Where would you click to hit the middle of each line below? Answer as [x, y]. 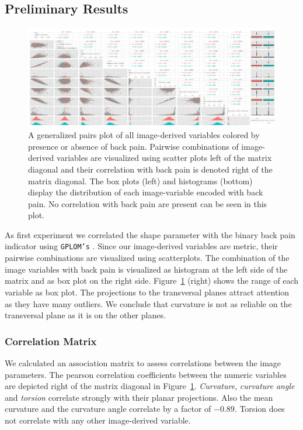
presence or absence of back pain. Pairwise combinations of [133, 146]
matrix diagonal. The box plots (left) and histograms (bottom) [140, 180]
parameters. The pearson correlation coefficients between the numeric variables [146, 374]
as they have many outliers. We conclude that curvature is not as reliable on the [148, 303]
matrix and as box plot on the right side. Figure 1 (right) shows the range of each [152, 281]
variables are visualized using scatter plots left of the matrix [164, 158]
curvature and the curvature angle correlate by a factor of [108, 409]
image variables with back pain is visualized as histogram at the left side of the [146, 269]
